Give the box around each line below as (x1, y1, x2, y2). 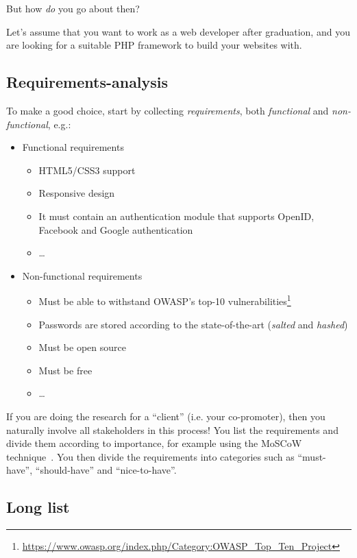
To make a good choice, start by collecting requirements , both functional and (6, 103, 329, 117)
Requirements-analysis (6, 71, 169, 93)
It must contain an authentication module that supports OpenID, (38, 208, 315, 223)
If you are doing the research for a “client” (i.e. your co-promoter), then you (6, 409, 325, 423)
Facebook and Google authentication (38, 222, 193, 236)
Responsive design (38, 186, 115, 200)
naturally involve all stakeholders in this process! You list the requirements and (6, 422, 338, 437)
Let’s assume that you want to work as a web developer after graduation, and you (6, 24, 350, 38)
